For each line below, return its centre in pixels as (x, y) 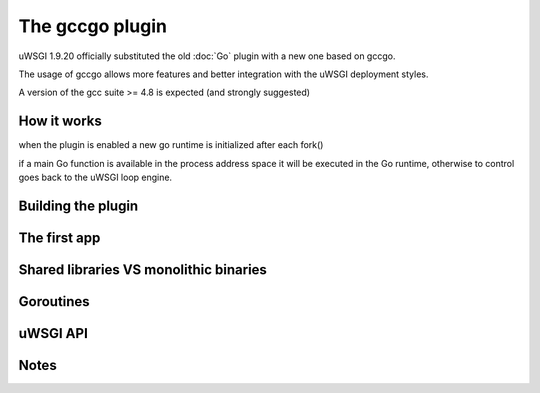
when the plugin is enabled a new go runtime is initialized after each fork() (171, 145)
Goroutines (54, 301)
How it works (60, 121)
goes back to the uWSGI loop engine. (95, 177)
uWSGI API (53, 333)
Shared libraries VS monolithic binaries (142, 269)
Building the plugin (78, 205)
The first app (59, 237)
